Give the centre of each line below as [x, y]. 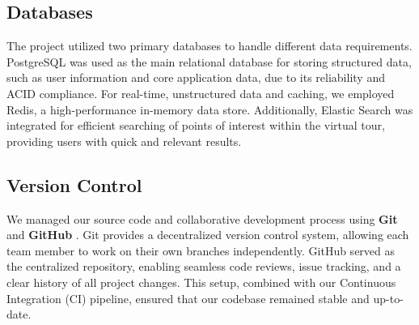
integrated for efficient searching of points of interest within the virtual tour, [196, 125]
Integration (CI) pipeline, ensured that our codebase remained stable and [188, 298]
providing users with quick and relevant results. [124, 141]
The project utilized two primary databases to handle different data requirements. [209, 46]
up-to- [388, 298]
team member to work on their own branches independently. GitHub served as [201, 250]
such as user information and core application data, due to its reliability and [196, 77]
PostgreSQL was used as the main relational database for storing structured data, [209, 61]
